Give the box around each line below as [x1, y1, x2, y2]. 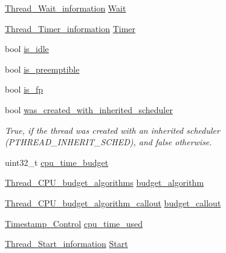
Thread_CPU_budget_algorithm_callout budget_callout [5, 196, 221, 209]
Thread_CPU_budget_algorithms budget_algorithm [5, 176, 204, 189]
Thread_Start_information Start [5, 237, 128, 250]
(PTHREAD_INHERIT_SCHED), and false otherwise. [5, 136, 212, 148]
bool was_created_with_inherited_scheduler [5, 103, 173, 116]
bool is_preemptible [5, 62, 80, 75]
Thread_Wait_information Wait [5, 2, 126, 14]
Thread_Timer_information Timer [5, 22, 136, 34]
